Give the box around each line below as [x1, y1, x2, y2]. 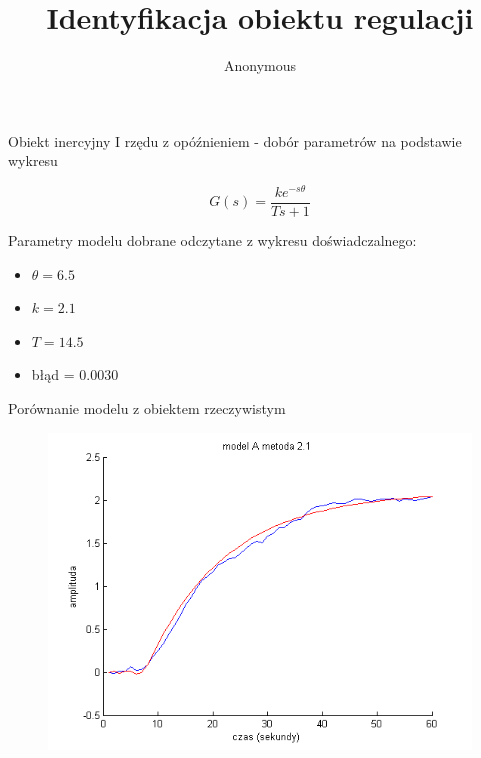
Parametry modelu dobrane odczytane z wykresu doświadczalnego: [8, 230, 417, 251]
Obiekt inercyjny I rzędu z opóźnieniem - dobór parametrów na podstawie [8, 130, 462, 151]
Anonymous [223, 55, 297, 76]
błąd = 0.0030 [31, 364, 119, 385]
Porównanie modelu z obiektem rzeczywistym [8, 398, 286, 419]
